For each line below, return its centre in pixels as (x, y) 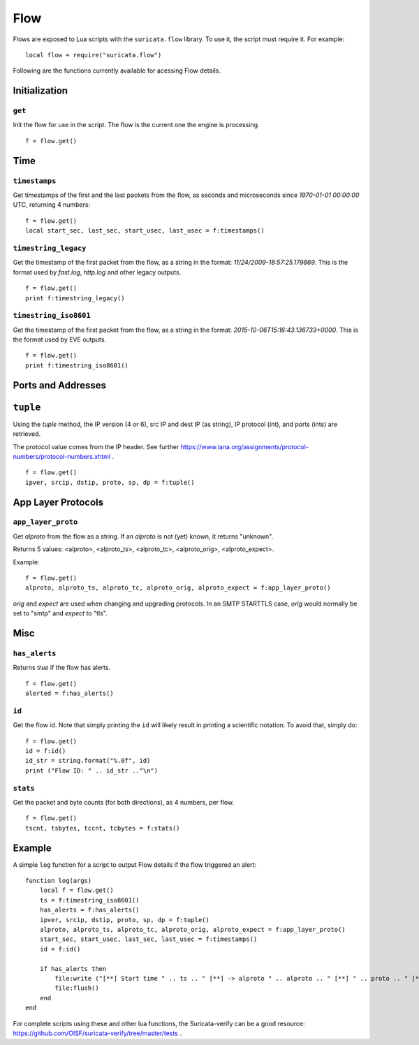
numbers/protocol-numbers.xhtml (62, 456)
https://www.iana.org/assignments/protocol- (244, 446)
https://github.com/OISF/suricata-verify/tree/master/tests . (97, 1033)
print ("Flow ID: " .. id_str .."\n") (92, 770)
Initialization (41, 91)
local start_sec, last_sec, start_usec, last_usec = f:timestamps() (145, 231)
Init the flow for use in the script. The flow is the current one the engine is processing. (136, 125)
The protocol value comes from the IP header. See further (96, 446)
